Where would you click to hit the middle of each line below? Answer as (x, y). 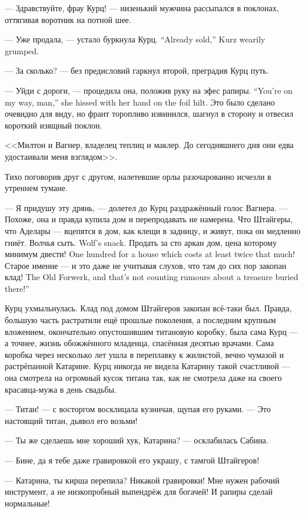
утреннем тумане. (36, 188)
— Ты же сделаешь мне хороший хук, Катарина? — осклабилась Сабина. (137, 440)
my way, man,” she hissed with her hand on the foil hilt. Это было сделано (140, 102)
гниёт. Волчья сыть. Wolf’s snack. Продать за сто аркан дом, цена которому (141, 242)
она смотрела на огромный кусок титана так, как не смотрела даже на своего (143, 378)
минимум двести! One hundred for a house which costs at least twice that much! (150, 254)
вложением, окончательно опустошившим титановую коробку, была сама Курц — (151, 331)
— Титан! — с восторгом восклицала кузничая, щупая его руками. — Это (138, 409)
